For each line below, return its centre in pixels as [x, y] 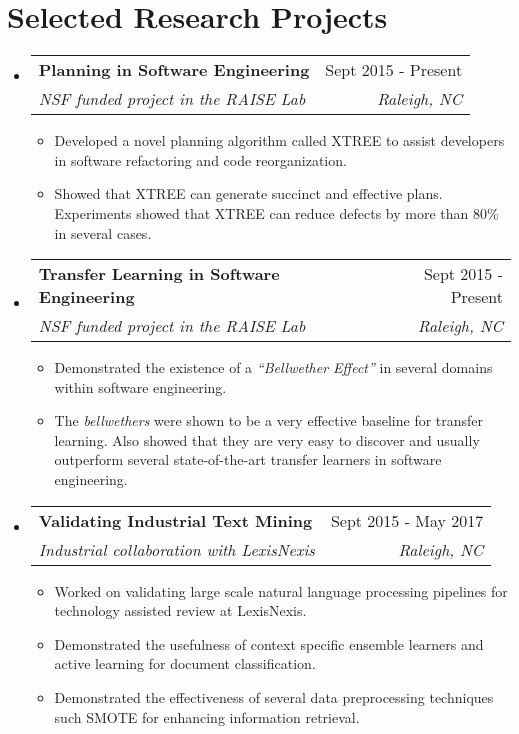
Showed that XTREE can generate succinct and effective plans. [248, 193]
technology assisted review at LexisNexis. [180, 610]
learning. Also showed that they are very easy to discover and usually [267, 439]
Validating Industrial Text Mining [175, 520]
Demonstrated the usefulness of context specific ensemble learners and [269, 643]
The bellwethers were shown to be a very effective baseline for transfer [269, 420]
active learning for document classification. [185, 663]
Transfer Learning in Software [159, 274]
